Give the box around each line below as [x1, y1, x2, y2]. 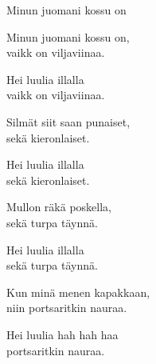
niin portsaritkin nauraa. [6, 299, 127, 316]
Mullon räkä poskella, [6, 198, 111, 215]
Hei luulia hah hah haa [6, 326, 119, 342]
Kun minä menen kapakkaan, [6, 283, 150, 300]
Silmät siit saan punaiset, [6, 113, 131, 130]
